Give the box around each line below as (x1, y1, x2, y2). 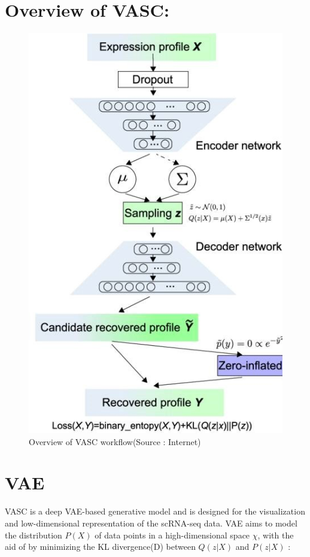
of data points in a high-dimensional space (95, 528, 250, 541)
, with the (257, 528, 294, 541)
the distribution (5, 528, 62, 541)
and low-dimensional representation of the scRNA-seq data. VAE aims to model (5, 517, 297, 529)
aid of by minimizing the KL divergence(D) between (5, 540, 196, 553)
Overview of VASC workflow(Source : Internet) (29, 435, 201, 448)
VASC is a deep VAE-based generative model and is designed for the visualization (5, 505, 305, 518)
